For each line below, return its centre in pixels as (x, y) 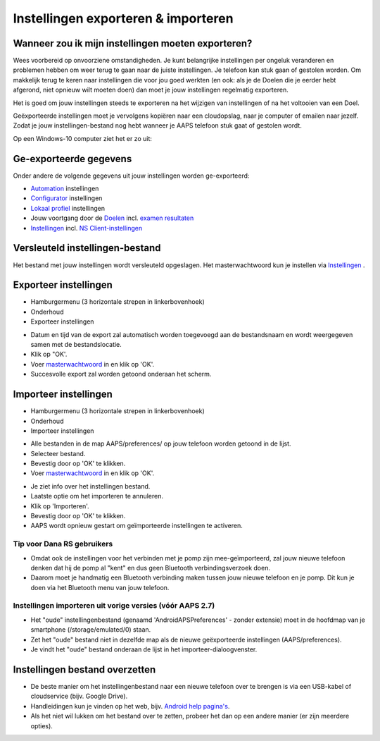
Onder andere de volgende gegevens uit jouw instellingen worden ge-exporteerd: (131, 176)
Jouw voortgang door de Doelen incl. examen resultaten (112, 218)
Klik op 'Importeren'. (60, 506)
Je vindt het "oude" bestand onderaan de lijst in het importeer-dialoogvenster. (144, 649)
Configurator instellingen (66, 198)
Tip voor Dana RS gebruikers (63, 544)
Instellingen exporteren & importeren (123, 18)
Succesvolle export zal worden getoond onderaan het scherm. (121, 374)
